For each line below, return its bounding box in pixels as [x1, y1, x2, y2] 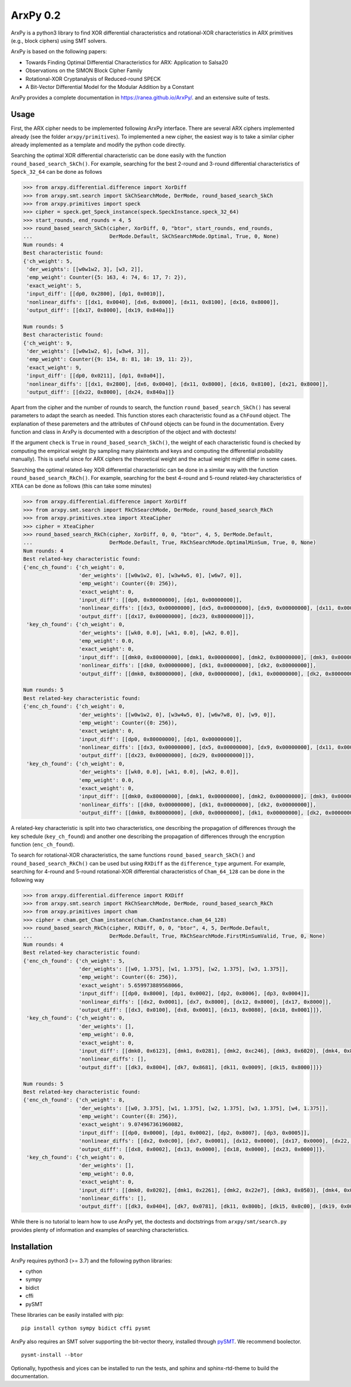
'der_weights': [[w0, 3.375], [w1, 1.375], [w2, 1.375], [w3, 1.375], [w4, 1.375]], [78, 1105, 329, 1111]
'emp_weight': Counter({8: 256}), [78, 1113, 178, 1120]
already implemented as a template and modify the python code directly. [11, 141, 186, 148]
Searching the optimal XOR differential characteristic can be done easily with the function [11, 152, 226, 159]
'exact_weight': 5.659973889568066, [78, 982, 184, 988]
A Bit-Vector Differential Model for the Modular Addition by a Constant [25, 83, 194, 90]
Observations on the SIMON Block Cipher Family [25, 67, 143, 74]
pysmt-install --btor [21, 1352, 83, 1358]
